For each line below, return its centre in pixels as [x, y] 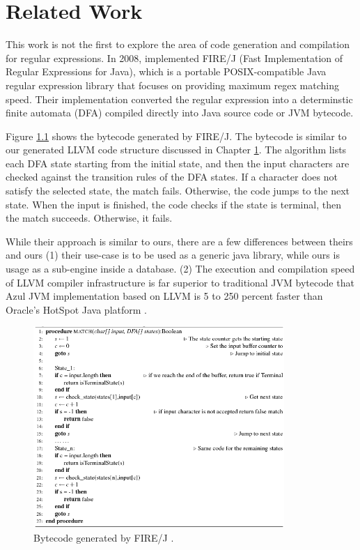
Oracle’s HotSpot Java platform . [76, 309]
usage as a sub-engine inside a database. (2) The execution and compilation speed [180, 269]
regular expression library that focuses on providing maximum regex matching [172, 85]
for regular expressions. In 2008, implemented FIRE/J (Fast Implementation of [174, 58]
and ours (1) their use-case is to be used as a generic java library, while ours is [173, 255]
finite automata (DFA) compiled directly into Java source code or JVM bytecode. [180, 113]
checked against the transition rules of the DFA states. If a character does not [172, 177]
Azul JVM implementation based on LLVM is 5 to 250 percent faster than [164, 296]
